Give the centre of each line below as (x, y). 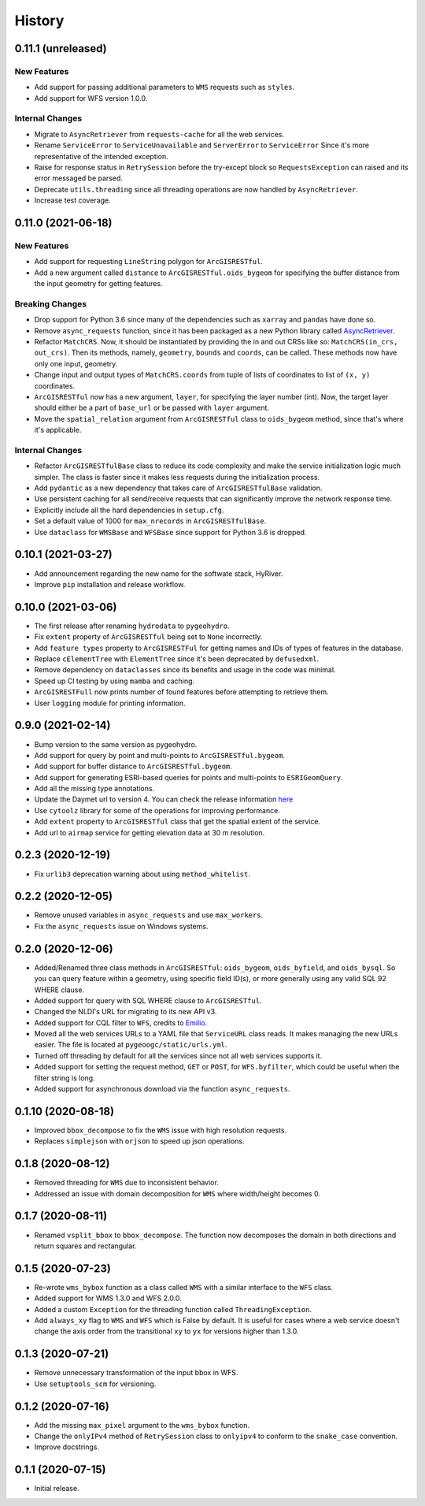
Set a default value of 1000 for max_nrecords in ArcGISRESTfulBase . (150, 521)
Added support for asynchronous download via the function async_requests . (162, 1089)
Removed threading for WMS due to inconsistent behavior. (127, 1183)
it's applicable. (58, 430)
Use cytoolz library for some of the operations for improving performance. (157, 810)
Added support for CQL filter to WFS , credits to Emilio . (121, 1023)
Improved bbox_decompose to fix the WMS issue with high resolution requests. (161, 1130)
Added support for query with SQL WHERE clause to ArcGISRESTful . (148, 1000)
